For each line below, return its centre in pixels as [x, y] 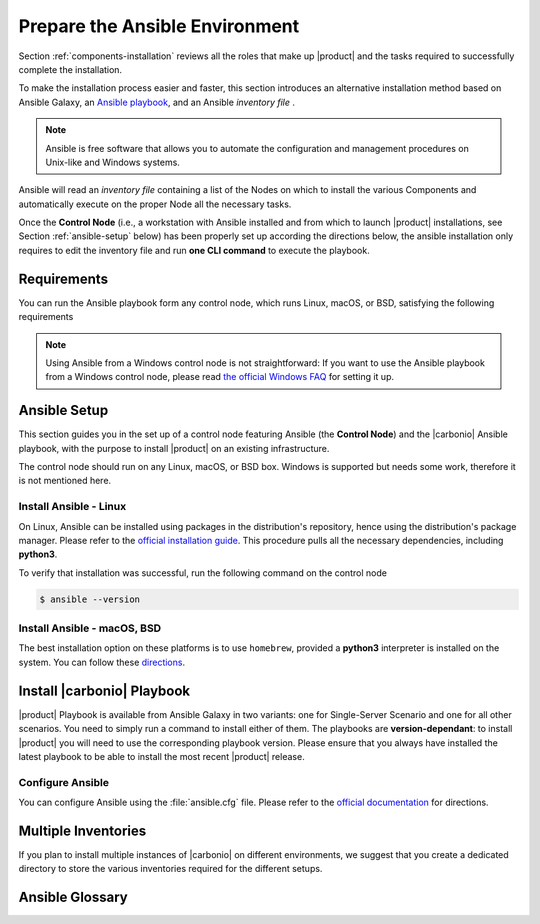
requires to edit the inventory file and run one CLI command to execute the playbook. [194, 250]
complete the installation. [70, 69]
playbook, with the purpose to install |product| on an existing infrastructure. [174, 448]
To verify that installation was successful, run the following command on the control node [202, 572]
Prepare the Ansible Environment [159, 26]
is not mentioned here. [65, 481]
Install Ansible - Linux [72, 507]
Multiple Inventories [82, 830]
